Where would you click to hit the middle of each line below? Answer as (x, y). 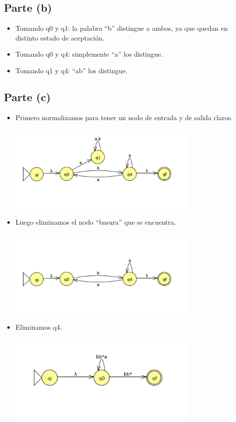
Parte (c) (27, 96)
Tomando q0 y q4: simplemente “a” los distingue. (89, 54)
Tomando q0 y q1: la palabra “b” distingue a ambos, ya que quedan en (122, 28)
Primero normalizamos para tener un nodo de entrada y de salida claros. (124, 117)
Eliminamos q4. (39, 327)
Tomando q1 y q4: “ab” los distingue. (71, 70)
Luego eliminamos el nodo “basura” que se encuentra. (96, 222)
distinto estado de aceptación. (60, 37)
